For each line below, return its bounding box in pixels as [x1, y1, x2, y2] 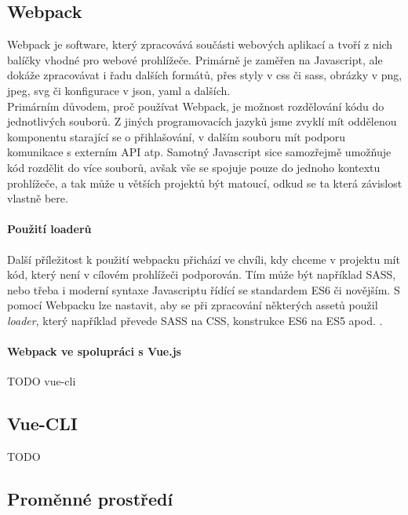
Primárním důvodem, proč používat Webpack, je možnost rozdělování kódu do [7, 97, 384, 114]
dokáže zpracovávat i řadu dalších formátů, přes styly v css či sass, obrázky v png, [7, 67, 403, 83]
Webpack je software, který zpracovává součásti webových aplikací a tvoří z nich [7, 36, 393, 53]
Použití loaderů [7, 221, 92, 237]
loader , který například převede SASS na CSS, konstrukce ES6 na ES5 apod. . [7, 312, 383, 328]
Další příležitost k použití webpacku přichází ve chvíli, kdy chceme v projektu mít [7, 250, 400, 267]
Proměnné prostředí [7, 487, 173, 511]
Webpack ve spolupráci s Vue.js [7, 343, 181, 360]
